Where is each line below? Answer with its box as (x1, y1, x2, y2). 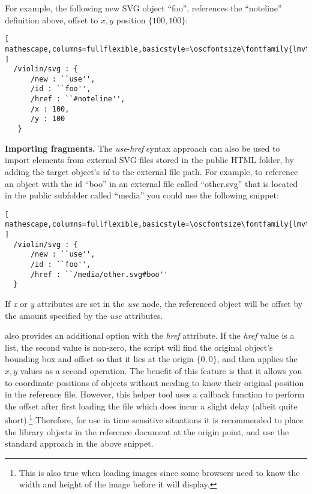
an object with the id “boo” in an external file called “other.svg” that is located (5, 177, 298, 189)
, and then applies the (217, 353, 298, 365)
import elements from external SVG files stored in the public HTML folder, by (5, 153, 294, 166)
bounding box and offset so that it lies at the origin (5, 353, 194, 365)
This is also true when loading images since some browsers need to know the (19, 466, 300, 478)
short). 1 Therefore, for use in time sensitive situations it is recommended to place (5, 412, 304, 426)
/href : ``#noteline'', (30, 95, 125, 104)
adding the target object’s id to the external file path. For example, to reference (5, 165, 298, 177)
